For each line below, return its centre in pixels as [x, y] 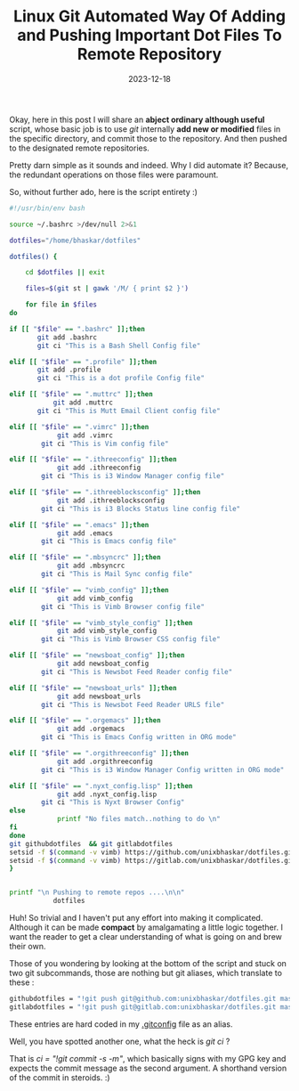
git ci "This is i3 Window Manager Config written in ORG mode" [163, 769]
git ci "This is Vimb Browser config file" [123, 607]
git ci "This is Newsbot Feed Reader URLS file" [133, 704]
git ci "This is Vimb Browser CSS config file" [131, 639]
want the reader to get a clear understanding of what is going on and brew [146, 937]
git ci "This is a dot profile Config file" [121, 379]
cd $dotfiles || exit [65, 273]
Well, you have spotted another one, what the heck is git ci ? [120, 1041]
